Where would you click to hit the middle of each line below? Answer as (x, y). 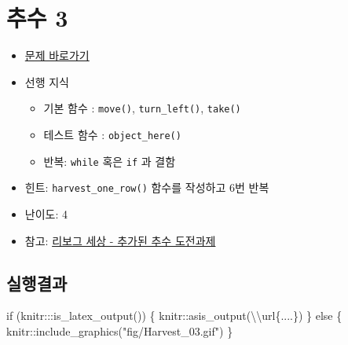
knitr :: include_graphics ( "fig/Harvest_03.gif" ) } (120, 330)
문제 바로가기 (57, 55)
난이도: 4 (46, 213)
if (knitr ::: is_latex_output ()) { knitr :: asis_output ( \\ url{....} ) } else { (174, 316)
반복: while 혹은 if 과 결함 (110, 161)
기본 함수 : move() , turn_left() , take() (142, 108)
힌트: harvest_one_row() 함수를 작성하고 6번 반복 (147, 187)
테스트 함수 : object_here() (112, 134)
